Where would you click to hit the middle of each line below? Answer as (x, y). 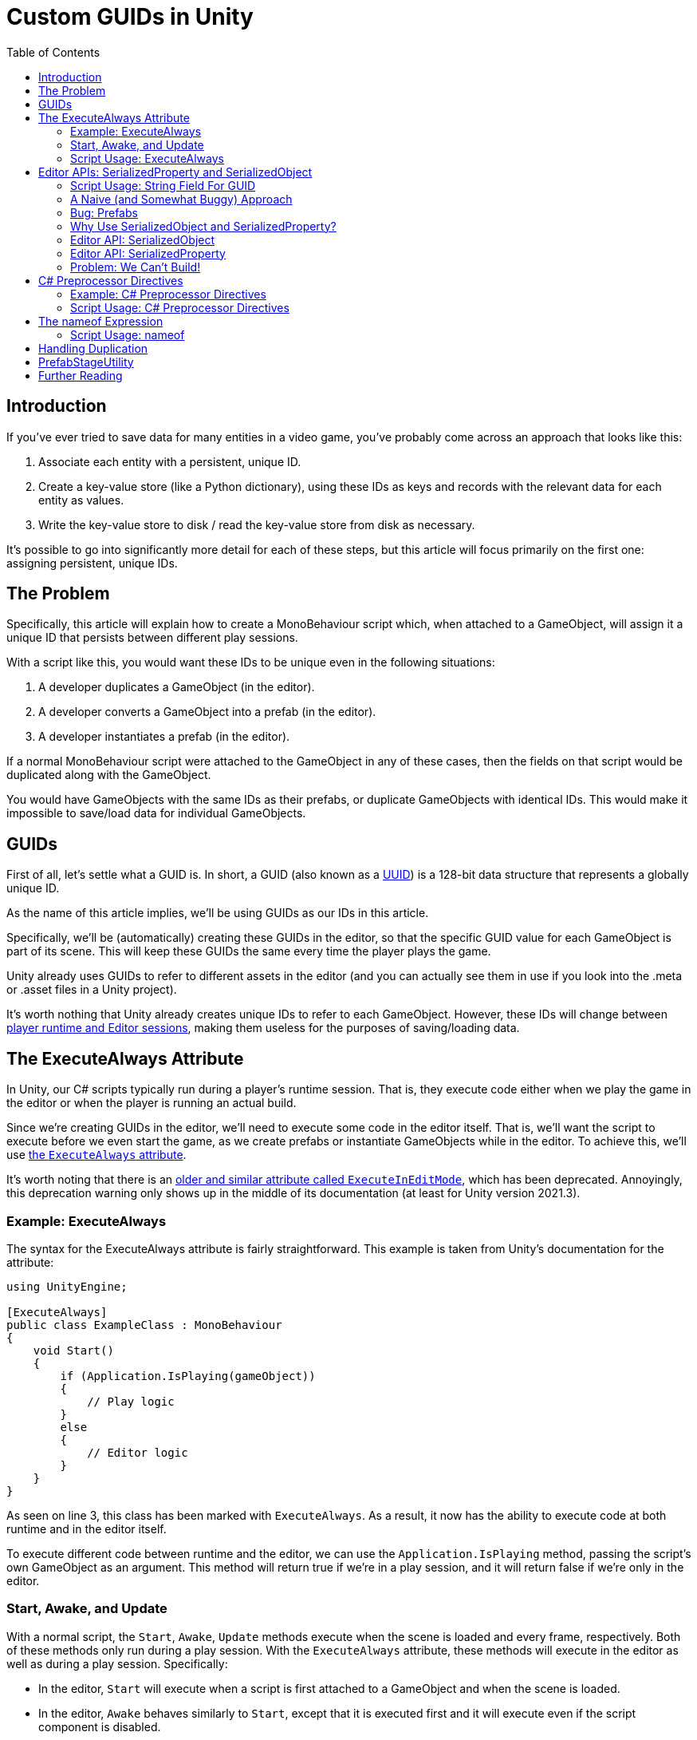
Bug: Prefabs (104, 212)
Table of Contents (53, 52)
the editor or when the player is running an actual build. (152, 1103)
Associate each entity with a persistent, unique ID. (170, 461)
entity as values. (81, 500)
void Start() (73, 1350)
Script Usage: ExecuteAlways (147, 158)
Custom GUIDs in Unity (130, 17)
